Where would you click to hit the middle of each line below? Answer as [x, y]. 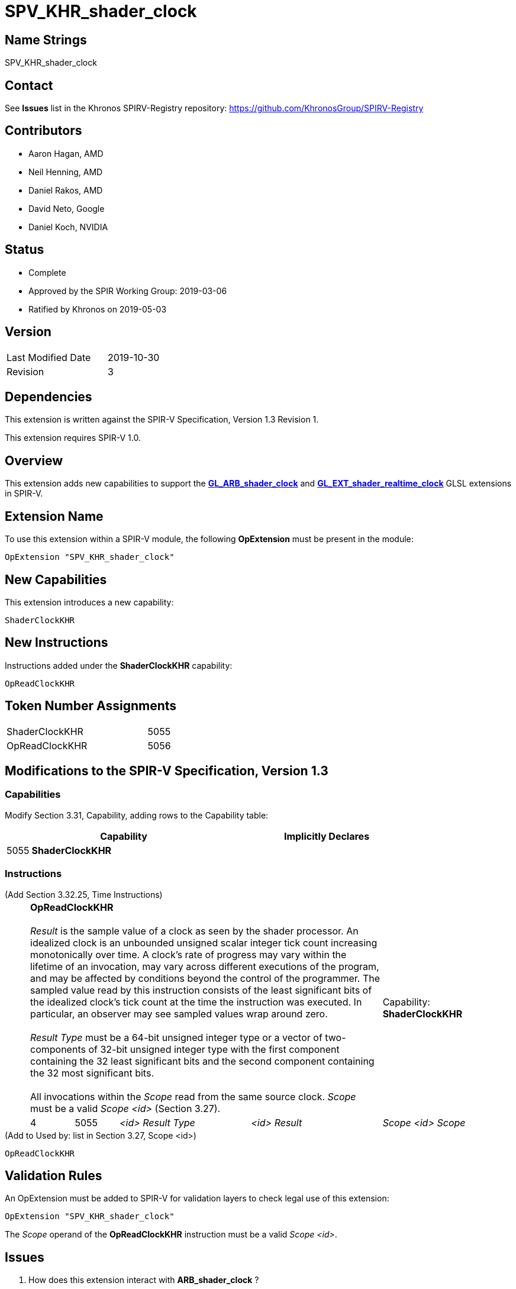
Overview [34, 460]
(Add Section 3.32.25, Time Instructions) [84, 894]
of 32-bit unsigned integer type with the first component [214, 1049]
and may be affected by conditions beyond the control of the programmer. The [205, 978]
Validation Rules [54, 1176]
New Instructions [57, 643]
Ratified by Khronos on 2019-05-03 [98, 309]
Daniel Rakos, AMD [66, 190]
